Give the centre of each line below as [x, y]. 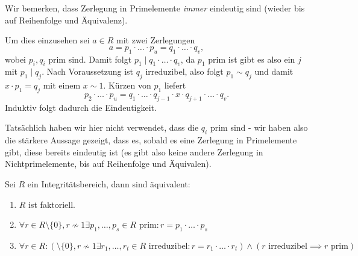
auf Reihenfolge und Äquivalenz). [66, 20]
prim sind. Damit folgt [90, 59]
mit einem [62, 85]
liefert [175, 85]
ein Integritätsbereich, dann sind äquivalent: [109, 183]
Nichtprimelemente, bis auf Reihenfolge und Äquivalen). [108, 164]
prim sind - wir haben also [259, 127]
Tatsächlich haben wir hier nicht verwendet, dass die [102, 127]
